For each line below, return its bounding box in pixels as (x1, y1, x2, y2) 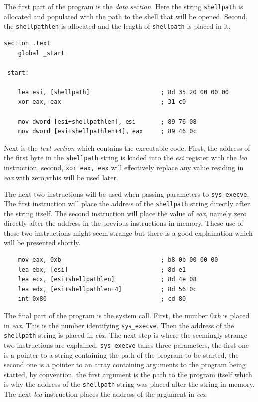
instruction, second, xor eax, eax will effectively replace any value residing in (4, 162, 244, 173)
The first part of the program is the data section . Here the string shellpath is (4, 1, 243, 11)
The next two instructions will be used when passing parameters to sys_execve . (4, 189, 249, 199)
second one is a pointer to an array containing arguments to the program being (4, 359, 246, 370)
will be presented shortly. (4, 237, 81, 248)
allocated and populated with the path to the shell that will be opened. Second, (4, 11, 248, 21)
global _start (18, 49, 65, 57)
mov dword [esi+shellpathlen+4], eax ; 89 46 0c (18, 128, 197, 135)
